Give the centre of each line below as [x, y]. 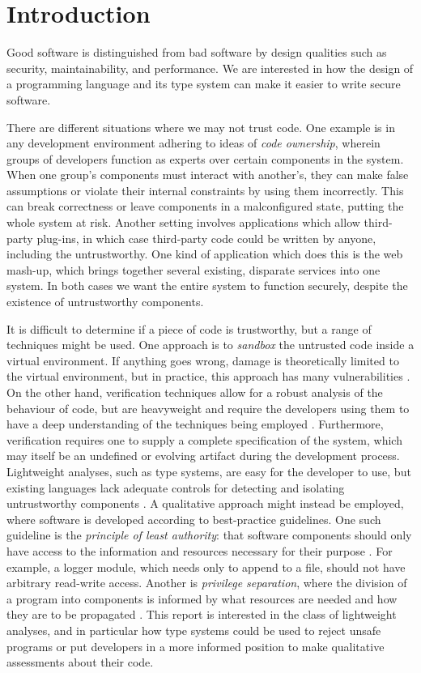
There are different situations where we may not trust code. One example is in [201, 127]
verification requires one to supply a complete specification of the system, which [204, 439]
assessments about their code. [80, 662]
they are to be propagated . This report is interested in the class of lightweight [202, 614]
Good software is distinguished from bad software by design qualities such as [197, 52]
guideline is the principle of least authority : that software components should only [209, 535]
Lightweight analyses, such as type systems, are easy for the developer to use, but [209, 471]
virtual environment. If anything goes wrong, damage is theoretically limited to [203, 360]
